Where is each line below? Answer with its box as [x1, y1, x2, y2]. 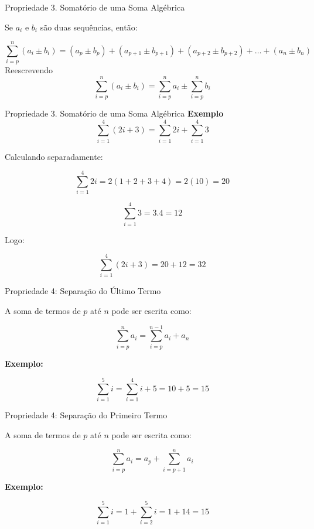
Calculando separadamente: [5, 150, 103, 162]
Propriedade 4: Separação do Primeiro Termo [5, 409, 168, 421]
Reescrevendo [5, 64, 53, 76]
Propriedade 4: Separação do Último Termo [5, 285, 161, 297]
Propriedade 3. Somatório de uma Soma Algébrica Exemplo [5, 107, 224, 120]
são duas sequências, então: [40, 21, 138, 33]
